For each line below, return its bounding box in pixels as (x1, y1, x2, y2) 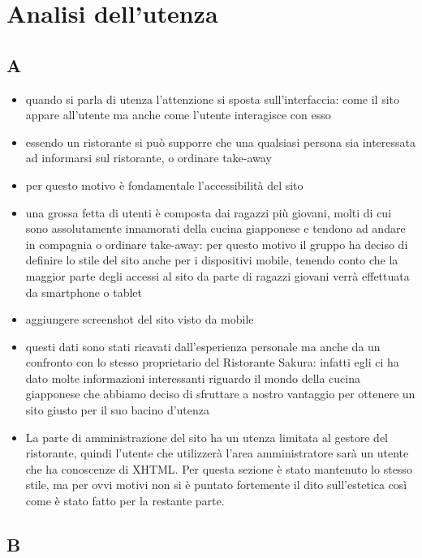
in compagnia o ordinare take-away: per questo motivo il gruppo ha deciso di (25, 235, 408, 252)
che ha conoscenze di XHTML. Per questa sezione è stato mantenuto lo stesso (25, 460, 412, 477)
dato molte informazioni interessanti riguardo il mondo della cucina (25, 369, 360, 386)
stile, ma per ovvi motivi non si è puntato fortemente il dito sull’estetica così (25, 476, 407, 493)
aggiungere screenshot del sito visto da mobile (25, 311, 254, 328)
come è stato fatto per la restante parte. (25, 492, 225, 509)
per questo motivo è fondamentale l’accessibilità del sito (25, 176, 304, 193)
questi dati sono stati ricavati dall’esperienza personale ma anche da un (25, 337, 381, 354)
